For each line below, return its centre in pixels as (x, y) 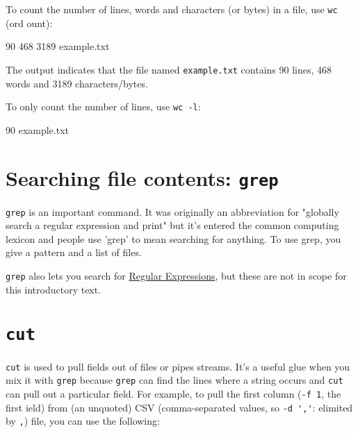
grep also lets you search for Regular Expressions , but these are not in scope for (176, 276)
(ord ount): (29, 23)
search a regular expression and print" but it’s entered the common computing (172, 225)
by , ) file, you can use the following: (83, 421)
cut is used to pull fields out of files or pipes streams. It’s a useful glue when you (178, 366)
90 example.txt (37, 129)
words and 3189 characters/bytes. (77, 83)
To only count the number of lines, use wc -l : (103, 107)
